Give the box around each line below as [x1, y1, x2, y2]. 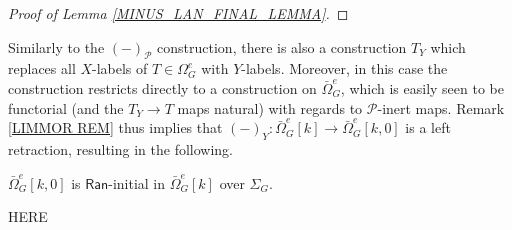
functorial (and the [8, 97, 124, 118]
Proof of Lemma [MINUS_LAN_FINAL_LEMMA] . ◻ [8, 3, 349, 23]
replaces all [8, 58, 76, 79]
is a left [405, 117, 451, 138]
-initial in [108, 172, 166, 193]
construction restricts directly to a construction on [8, 77, 317, 98]
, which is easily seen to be [340, 77, 505, 98]
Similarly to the [8, 36, 105, 57]
